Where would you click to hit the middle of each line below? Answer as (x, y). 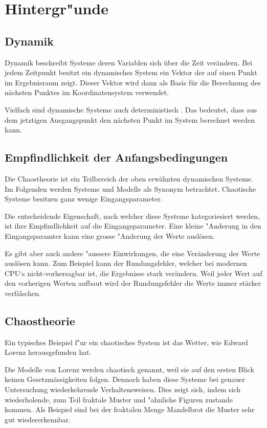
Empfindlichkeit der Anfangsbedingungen (116, 157)
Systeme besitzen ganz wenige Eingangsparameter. (84, 199)
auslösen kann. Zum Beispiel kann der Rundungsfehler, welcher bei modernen (126, 263)
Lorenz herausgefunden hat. (48, 352)
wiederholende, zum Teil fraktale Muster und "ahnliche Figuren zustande (119, 399)
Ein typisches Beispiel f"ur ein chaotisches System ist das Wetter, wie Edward (126, 342)
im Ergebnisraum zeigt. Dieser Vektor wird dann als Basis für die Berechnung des (133, 82)
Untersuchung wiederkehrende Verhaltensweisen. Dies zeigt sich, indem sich (123, 389)
